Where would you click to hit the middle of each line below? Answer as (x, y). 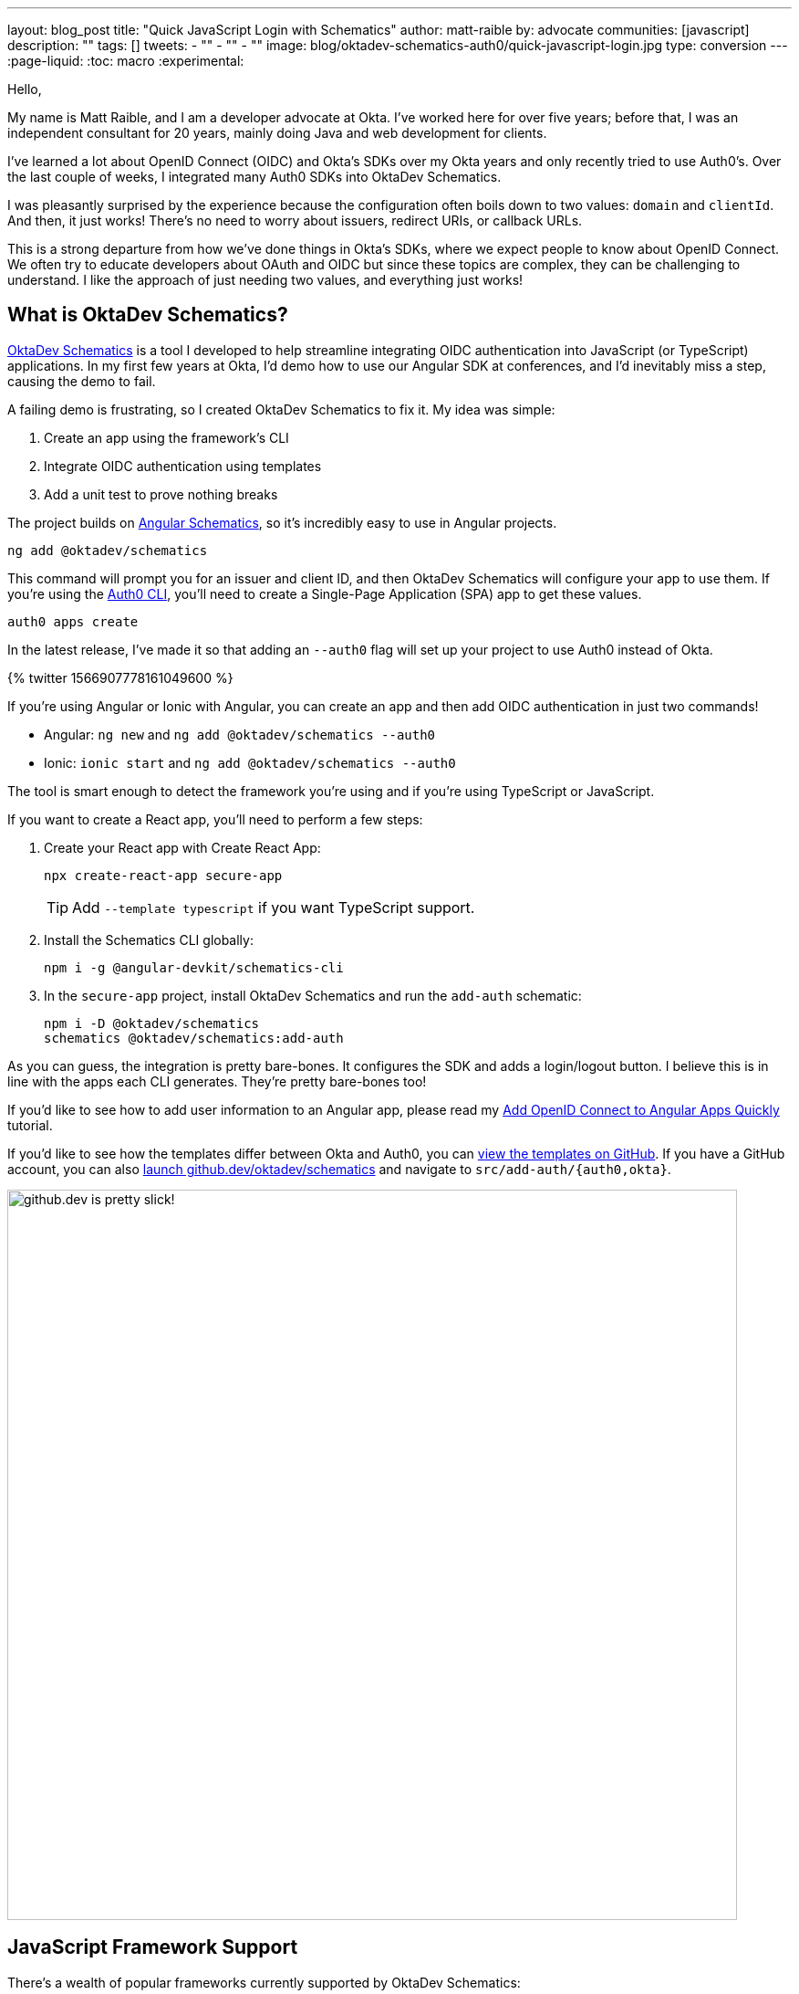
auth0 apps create (73, 621)
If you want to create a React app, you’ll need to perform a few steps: (215, 819)
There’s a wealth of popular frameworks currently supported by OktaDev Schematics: (264, 1982)
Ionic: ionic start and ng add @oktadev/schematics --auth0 (250, 762)
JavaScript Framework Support (153, 1947)
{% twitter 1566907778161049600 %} (120, 677)
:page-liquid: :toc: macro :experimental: (126, 61)
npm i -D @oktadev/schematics (152, 1023)
